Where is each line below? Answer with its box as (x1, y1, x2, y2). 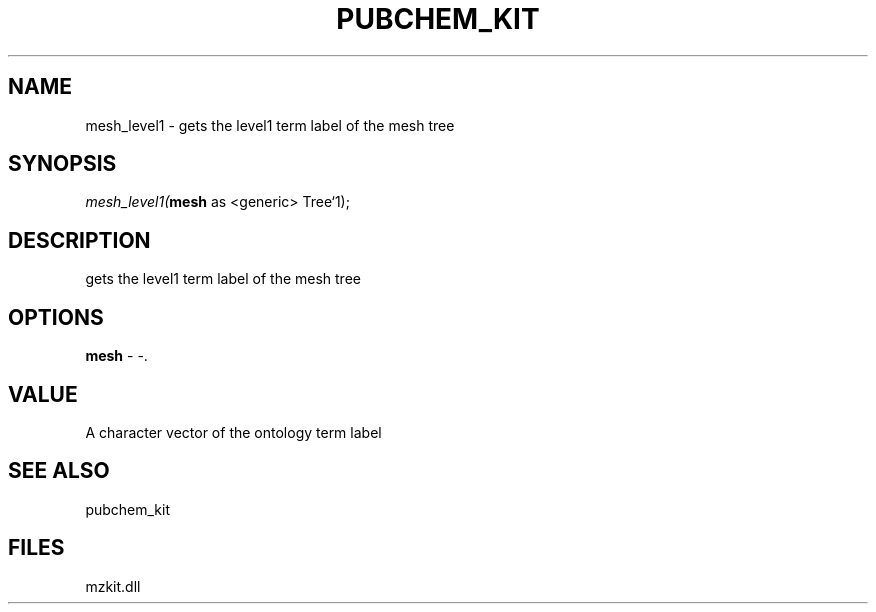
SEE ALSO (8, 458, 110, 484)
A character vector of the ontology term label (85, 423, 382, 441)
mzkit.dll (85, 577, 141, 595)
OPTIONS (8, 304, 104, 330)
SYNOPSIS (8, 151, 117, 177)
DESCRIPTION (8, 227, 151, 253)
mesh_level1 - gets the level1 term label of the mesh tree (85, 116, 455, 134)
